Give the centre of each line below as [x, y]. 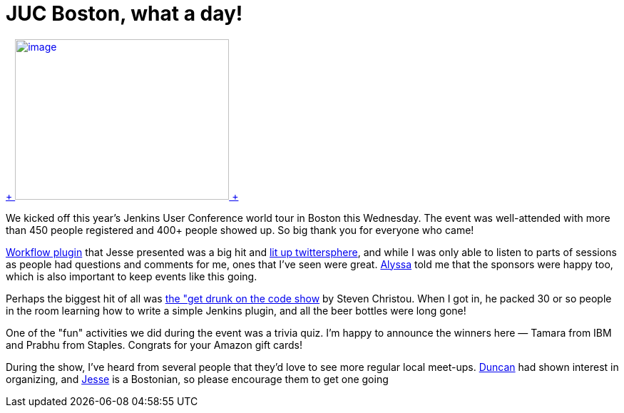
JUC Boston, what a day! [124, 14]
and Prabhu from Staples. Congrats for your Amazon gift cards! [154, 345]
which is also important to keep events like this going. [132, 276]
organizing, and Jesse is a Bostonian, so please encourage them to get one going [197, 379]
